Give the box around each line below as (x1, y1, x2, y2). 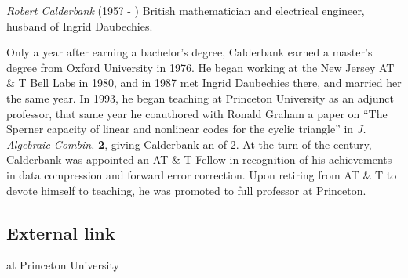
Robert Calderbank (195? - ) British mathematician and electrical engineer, (6, 2, 365, 18)
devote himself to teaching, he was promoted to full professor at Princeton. (6, 182, 366, 198)
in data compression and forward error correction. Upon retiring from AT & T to (6, 166, 397, 182)
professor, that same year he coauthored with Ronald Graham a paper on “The (6, 105, 388, 121)
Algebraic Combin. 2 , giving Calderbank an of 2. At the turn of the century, (6, 135, 372, 152)
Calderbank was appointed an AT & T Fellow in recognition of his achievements (6, 151, 392, 168)
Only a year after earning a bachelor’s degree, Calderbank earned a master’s (6, 44, 373, 60)
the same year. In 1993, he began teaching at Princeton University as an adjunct (6, 89, 395, 106)
